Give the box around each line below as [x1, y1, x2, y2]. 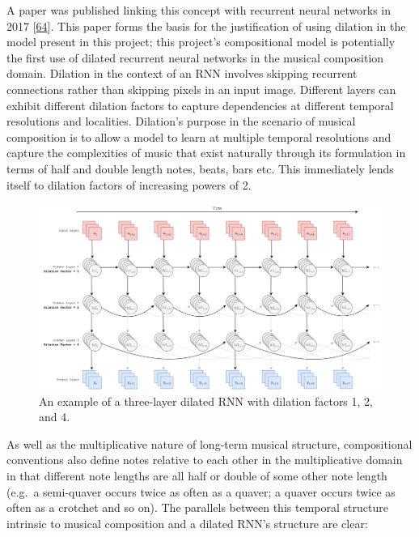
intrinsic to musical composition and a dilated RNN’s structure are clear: [6, 514, 368, 531]
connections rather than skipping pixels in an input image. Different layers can [6, 80, 396, 97]
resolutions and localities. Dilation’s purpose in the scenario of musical [6, 113, 356, 130]
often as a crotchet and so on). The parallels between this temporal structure [6, 499, 388, 516]
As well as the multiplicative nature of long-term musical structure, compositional [6, 435, 413, 452]
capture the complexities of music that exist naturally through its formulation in [6, 144, 406, 161]
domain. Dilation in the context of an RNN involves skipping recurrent [6, 65, 358, 82]
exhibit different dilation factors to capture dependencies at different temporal [6, 96, 394, 113]
